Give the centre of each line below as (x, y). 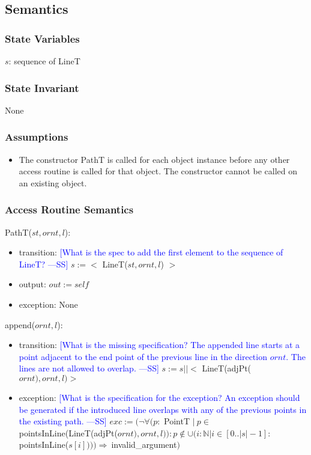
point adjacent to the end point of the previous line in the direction (143, 356)
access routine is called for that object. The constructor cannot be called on (158, 171)
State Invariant (42, 87)
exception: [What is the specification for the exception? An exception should (159, 397)
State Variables (42, 38)
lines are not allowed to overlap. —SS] (89, 368)
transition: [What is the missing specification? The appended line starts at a (159, 345)
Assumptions (37, 137)
